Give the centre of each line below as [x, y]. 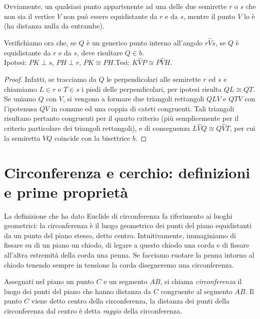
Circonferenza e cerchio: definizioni [127, 172]
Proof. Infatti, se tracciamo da [50, 79]
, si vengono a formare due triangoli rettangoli [134, 99]
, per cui [242, 128]
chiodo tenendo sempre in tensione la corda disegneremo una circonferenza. [119, 264]
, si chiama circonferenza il [201, 281]
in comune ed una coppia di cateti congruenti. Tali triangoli [143, 108]
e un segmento [125, 281]
